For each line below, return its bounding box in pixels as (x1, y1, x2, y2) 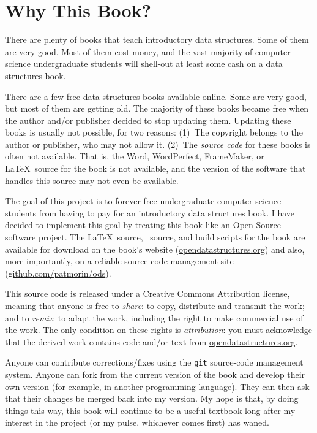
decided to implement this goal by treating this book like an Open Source (5, 218, 281, 231)
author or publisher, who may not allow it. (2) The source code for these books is (5, 137, 311, 150)
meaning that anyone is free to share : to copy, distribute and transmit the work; (5, 299, 305, 312)
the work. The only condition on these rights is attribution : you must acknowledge (5, 323, 313, 336)
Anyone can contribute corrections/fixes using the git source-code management (5, 356, 304, 369)
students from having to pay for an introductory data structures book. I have (5, 206, 295, 219)
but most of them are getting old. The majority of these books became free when (5, 102, 309, 115)
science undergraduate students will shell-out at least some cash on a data (5, 57, 283, 70)
